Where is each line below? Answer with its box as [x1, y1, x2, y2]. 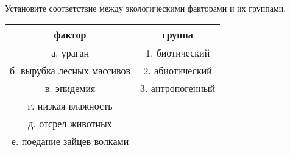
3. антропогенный [140, 80, 216, 95]
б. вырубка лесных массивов [10, 63, 131, 77]
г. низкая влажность [27, 98, 113, 113]
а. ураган [51, 45, 90, 60]
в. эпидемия [44, 80, 96, 95]
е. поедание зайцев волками [11, 133, 129, 148]
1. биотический [145, 45, 210, 60]
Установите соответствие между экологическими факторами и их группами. [5, 2, 286, 14]
